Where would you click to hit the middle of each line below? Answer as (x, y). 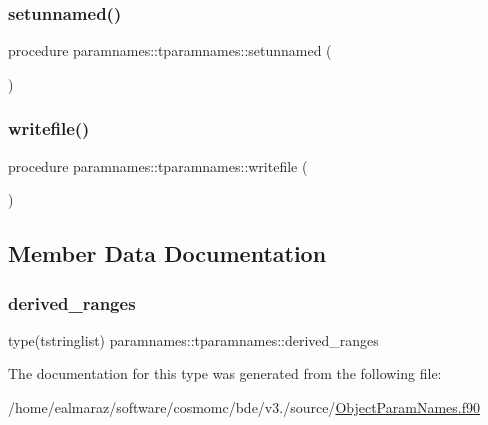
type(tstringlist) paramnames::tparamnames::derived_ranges (193, 339)
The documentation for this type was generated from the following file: (225, 373)
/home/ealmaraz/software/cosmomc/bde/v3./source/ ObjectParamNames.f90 (244, 407)
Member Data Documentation (167, 253)
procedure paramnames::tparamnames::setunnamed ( (170, 50)
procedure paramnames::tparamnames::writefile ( (158, 165)
